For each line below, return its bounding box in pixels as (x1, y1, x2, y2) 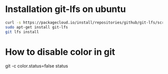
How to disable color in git (5, 46, 115, 57)
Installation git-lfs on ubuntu (5, 3, 126, 15)
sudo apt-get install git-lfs (5, 24, 68, 29)
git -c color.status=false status (5, 62, 68, 68)
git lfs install (5, 29, 39, 34)
